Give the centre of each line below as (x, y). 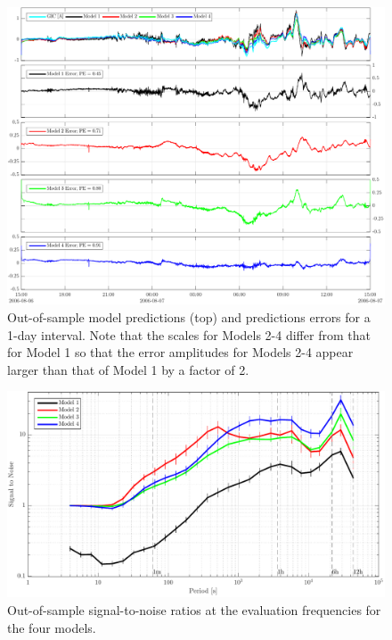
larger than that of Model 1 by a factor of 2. (128, 369)
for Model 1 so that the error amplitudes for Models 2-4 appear (180, 352)
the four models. (52, 627)
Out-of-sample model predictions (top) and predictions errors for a (189, 316)
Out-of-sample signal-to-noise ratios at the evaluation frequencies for (194, 609)
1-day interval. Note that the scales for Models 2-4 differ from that (189, 334)
